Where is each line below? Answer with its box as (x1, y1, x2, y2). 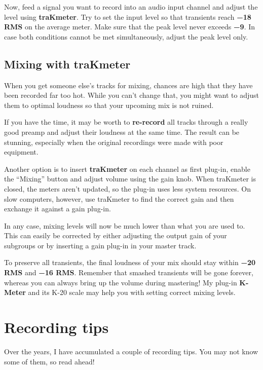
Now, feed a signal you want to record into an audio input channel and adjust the (4, 2, 258, 12)
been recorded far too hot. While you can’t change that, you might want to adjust (4, 90, 259, 100)
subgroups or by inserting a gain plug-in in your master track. (4, 240, 197, 250)
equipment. (4, 146, 39, 157)
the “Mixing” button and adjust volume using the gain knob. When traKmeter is (4, 173, 256, 184)
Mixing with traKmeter (4, 56, 131, 71)
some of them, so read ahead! (4, 356, 95, 366)
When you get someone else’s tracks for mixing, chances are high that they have (4, 80, 253, 90)
